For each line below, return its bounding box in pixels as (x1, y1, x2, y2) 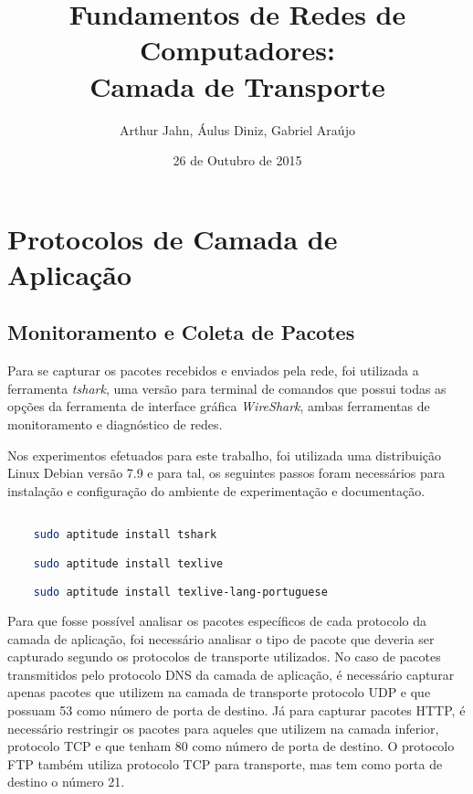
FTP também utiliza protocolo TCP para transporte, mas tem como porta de (7, 754, 443, 773)
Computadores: (140, 31, 335, 69)
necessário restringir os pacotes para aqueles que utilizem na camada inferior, (7, 718, 439, 737)
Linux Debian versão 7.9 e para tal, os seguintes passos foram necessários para (7, 463, 446, 482)
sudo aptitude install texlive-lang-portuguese (33, 586, 328, 599)
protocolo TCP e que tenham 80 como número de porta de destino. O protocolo (7, 736, 455, 756)
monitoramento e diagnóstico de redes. (7, 415, 223, 434)
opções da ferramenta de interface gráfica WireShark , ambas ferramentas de (7, 397, 430, 416)
